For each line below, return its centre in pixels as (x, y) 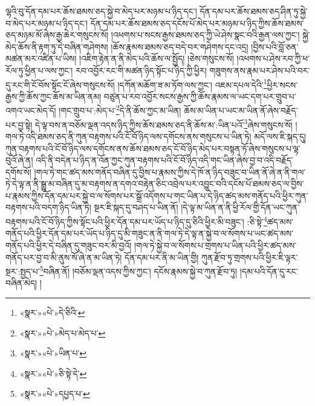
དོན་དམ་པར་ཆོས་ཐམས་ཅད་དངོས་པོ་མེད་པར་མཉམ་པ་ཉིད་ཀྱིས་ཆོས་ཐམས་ (197, 23)
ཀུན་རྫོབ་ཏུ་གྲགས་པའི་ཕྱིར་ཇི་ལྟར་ (250, 257)
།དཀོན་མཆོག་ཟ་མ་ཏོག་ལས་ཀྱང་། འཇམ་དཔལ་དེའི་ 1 (192, 83)
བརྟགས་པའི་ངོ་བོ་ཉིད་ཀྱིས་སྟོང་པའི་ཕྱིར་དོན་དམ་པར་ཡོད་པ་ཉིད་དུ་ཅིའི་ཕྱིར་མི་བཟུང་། (125, 221)
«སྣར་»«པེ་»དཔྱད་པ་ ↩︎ (55, 394)
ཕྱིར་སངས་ (282, 84)
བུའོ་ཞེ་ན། (19, 160)
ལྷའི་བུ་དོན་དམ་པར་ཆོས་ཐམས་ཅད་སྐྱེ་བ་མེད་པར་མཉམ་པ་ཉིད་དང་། (101, 11)
